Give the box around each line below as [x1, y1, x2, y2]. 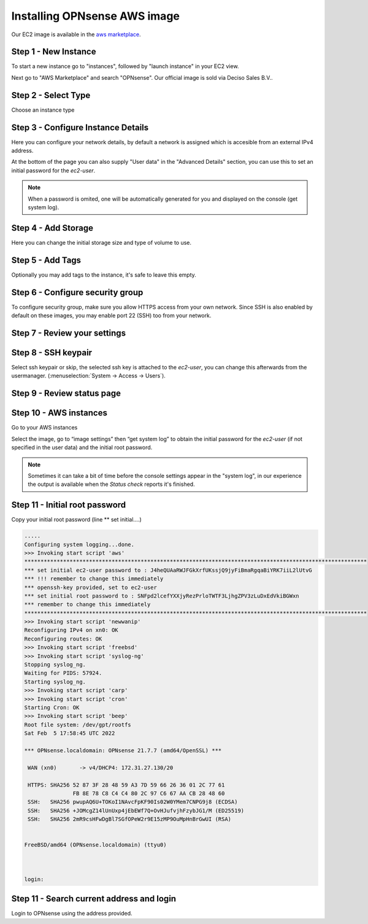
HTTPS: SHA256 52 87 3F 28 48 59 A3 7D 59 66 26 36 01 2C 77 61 [28, 781, 225, 788]
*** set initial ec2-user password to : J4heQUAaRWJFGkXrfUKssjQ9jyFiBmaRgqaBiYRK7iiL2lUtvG [24, 566, 312, 574]
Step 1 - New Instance [11, 47, 96, 57]
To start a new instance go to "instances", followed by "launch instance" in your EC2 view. [11, 63, 239, 70]
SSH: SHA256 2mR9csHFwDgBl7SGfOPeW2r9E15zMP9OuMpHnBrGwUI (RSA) [28, 816, 232, 823]
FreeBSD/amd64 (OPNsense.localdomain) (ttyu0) [24, 841, 167, 849]
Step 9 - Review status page [11, 388, 121, 399]
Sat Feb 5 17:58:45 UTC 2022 [24, 730, 115, 737]
